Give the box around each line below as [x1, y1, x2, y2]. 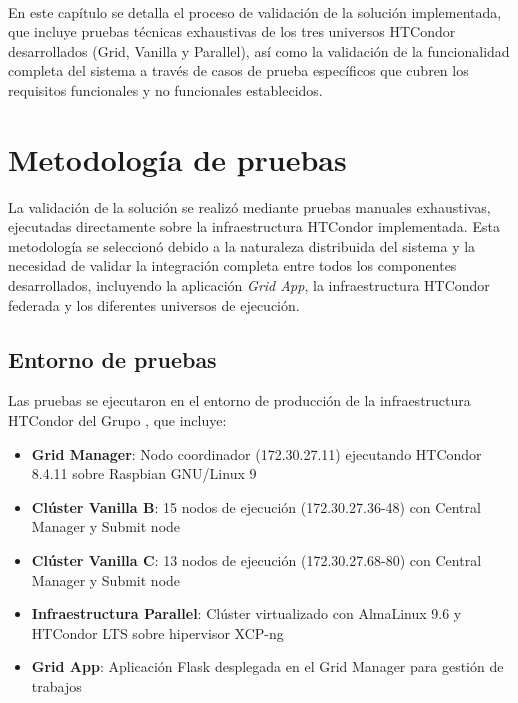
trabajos [31, 675, 82, 696]
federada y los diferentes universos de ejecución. [8, 294, 300, 315]
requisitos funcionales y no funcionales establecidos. [8, 79, 323, 100]
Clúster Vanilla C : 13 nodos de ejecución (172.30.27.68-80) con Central [31, 550, 482, 571]
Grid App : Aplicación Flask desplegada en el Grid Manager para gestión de [31, 656, 504, 677]
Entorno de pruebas [8, 343, 217, 374]
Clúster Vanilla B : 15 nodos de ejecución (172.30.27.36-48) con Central [31, 496, 481, 517]
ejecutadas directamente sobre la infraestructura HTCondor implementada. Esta [8, 216, 500, 237]
